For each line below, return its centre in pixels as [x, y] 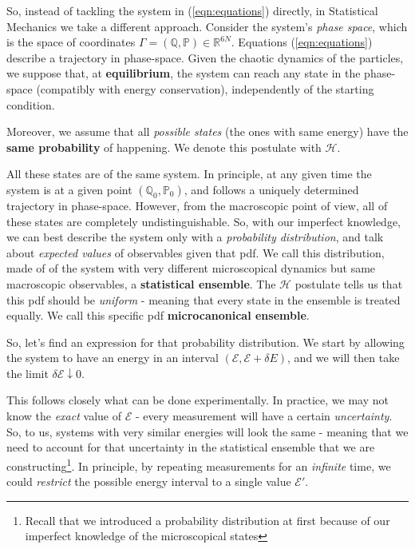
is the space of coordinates [71, 42]
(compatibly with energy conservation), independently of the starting [205, 88]
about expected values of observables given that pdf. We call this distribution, [196, 252]
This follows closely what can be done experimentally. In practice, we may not [198, 400]
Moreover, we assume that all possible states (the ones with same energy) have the [207, 131]
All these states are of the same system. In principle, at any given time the [189, 174]
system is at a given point [69, 189]
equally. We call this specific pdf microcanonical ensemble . [158, 315]
